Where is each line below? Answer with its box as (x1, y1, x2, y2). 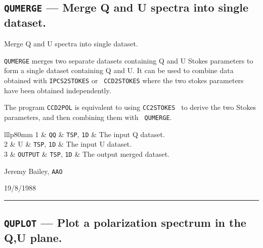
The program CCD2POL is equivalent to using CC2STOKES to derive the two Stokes (4, 102, 256, 112)
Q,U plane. (4, 230, 62, 245)
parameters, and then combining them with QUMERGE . (4, 111, 172, 122)
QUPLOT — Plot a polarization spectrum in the (4, 215, 246, 230)
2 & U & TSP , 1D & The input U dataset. (4, 139, 132, 149)
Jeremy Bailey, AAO (4, 165, 63, 176)
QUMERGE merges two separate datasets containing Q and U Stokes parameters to (4, 55, 253, 66)
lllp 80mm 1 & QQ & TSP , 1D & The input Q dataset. (4, 129, 165, 139)
